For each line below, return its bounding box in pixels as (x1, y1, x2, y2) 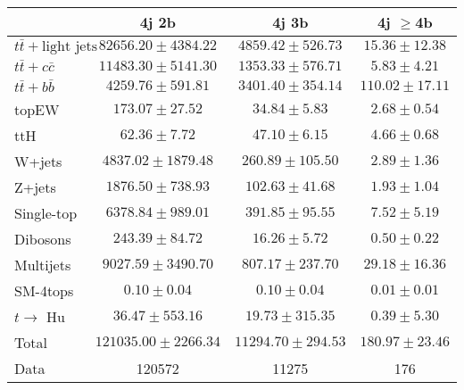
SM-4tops (14, 279, 74, 301)
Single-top (14, 202, 78, 223)
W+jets (14, 150, 62, 171)
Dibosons (14, 228, 71, 249)
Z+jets (14, 176, 56, 197)
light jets (42, 38, 97, 54)
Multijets (14, 253, 71, 275)
